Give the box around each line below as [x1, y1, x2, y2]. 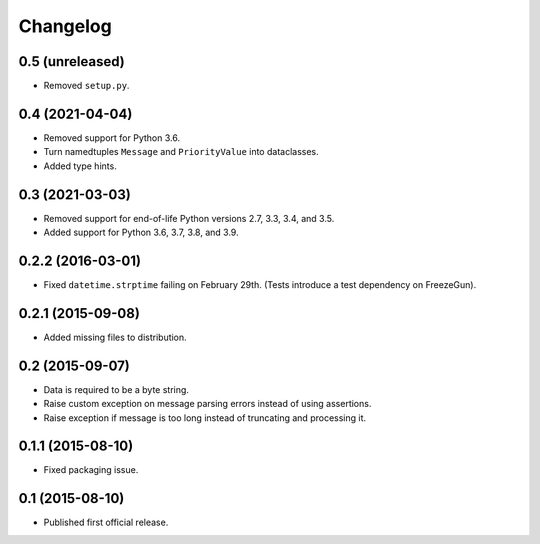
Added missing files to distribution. [43, 331, 187, 343]
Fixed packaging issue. [43, 464, 139, 476]
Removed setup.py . [43, 80, 130, 92]
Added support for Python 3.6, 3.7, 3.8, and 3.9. [43, 226, 239, 239]
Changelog [18, 15, 112, 37]
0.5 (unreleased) [18, 53, 125, 70]
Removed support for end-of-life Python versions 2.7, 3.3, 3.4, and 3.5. [43, 212, 335, 224]
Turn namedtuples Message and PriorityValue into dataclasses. [43, 146, 319, 158]
